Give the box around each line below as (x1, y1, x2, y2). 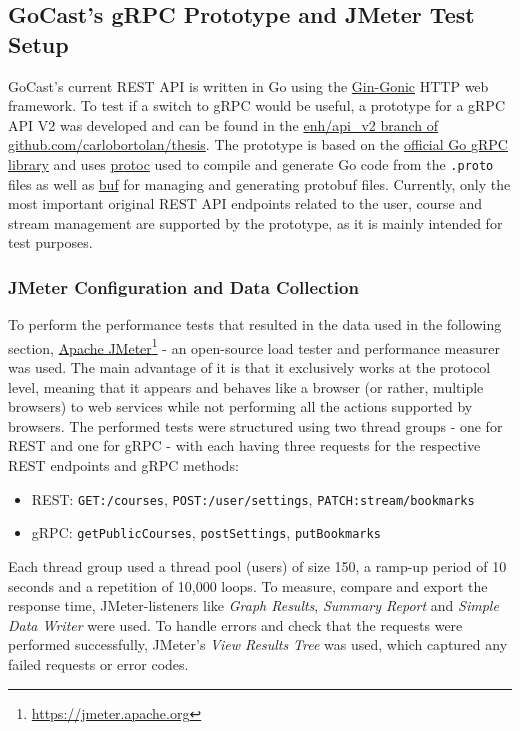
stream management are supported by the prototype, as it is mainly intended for (8, 212, 503, 233)
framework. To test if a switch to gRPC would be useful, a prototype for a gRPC (8, 95, 506, 116)
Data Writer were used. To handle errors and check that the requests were (8, 614, 463, 635)
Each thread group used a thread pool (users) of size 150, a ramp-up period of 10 (8, 555, 507, 576)
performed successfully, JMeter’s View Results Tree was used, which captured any (8, 634, 508, 655)
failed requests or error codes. (8, 653, 189, 674)
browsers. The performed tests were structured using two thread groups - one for (8, 415, 503, 436)
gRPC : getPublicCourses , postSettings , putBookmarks (31, 522, 381, 543)
